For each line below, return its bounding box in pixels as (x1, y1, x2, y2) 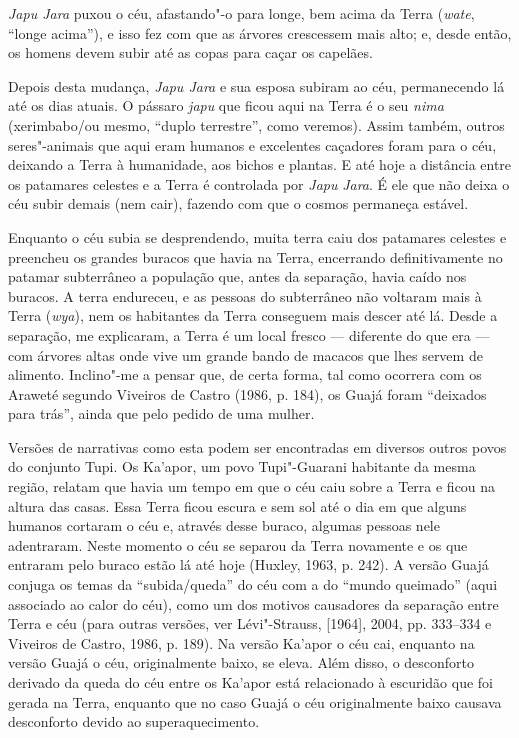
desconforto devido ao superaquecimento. (8, 711, 260, 732)
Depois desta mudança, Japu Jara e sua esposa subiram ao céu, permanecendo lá (8, 75, 505, 96)
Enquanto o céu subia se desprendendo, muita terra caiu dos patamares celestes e (8, 226, 507, 247)
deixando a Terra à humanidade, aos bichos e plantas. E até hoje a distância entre (8, 154, 512, 175)
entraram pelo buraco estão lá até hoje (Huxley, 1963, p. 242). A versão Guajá (8, 554, 489, 575)
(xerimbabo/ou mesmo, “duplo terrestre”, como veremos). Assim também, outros (8, 114, 505, 135)
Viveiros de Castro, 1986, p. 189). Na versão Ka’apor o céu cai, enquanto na (8, 632, 475, 653)
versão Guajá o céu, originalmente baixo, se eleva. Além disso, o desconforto (8, 652, 475, 673)
